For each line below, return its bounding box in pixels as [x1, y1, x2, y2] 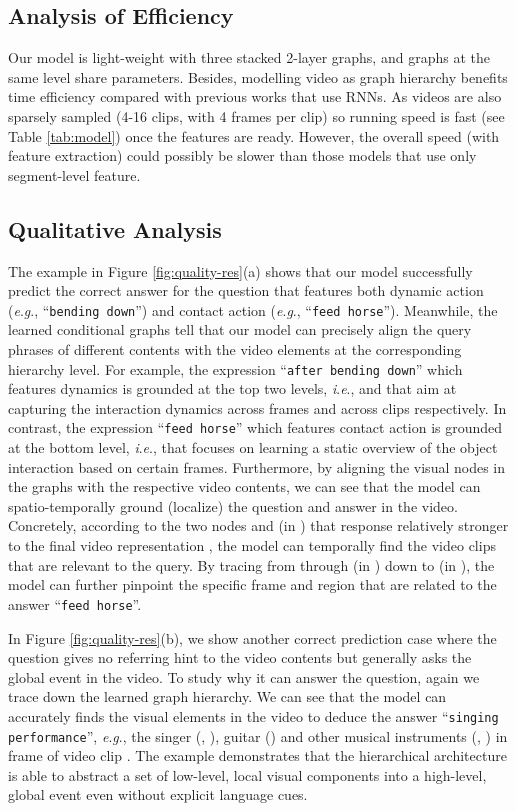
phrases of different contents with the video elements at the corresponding [8, 339, 462, 359]
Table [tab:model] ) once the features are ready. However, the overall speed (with [8, 125, 500, 146]
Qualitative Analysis [8, 213, 222, 244]
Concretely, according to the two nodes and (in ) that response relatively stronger [8, 515, 509, 536]
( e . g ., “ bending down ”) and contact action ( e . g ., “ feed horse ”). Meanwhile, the [8, 299, 498, 320]
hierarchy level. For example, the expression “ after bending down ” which [8, 358, 463, 379]
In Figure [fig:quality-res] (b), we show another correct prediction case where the [8, 627, 497, 648]
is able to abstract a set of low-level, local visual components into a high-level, [8, 764, 487, 785]
